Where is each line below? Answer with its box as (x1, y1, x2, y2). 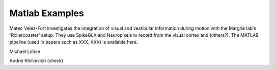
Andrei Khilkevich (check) (9, 58, 64, 64)
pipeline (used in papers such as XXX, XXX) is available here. (9, 39, 138, 45)
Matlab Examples (9, 8, 84, 19)
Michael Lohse (9, 48, 40, 54)
